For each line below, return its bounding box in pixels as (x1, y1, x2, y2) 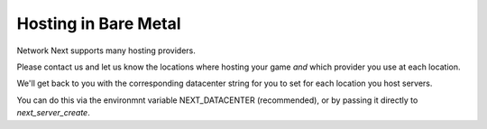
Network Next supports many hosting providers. (16, 45, 196, 56)
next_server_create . (16, 107, 90, 118)
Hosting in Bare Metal (16, 14, 181, 33)
